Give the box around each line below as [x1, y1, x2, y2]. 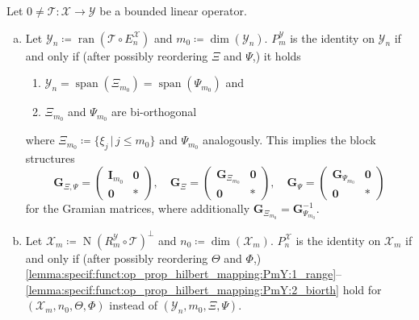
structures [25, 149, 75, 166]
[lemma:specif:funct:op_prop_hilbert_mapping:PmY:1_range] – [25, 265, 342, 282]
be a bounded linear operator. [99, 2, 247, 19]
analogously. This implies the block [203, 131, 376, 148]
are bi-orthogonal [111, 103, 197, 120]
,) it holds [252, 47, 301, 64]
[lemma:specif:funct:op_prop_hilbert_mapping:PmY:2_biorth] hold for [25, 281, 382, 297]
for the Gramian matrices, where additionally [25, 200, 250, 217]
